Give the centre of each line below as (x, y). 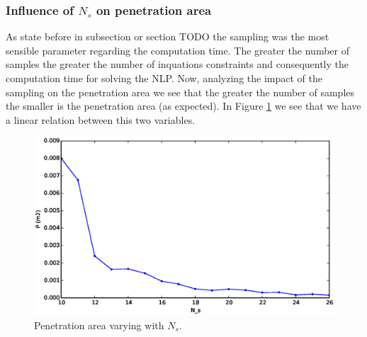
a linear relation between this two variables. (101, 119)
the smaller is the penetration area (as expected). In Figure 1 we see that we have (183, 106)
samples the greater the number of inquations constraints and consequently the (177, 64)
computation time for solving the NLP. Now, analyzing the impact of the (164, 78)
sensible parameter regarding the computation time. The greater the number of (177, 50)
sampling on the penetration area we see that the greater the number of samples (180, 92)
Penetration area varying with (99, 325)
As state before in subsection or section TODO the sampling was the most (168, 36)
